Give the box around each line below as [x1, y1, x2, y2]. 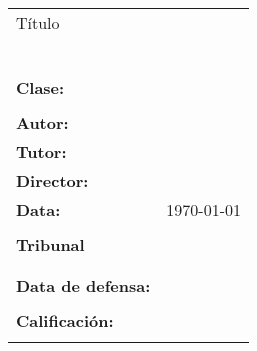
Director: [16, 169, 89, 193]
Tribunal [16, 233, 85, 257]
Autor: [16, 111, 69, 135]
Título [16, 11, 60, 35]
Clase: [16, 76, 65, 100]
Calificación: [16, 309, 114, 333]
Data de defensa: [16, 274, 151, 298]
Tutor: [16, 140, 67, 164]
